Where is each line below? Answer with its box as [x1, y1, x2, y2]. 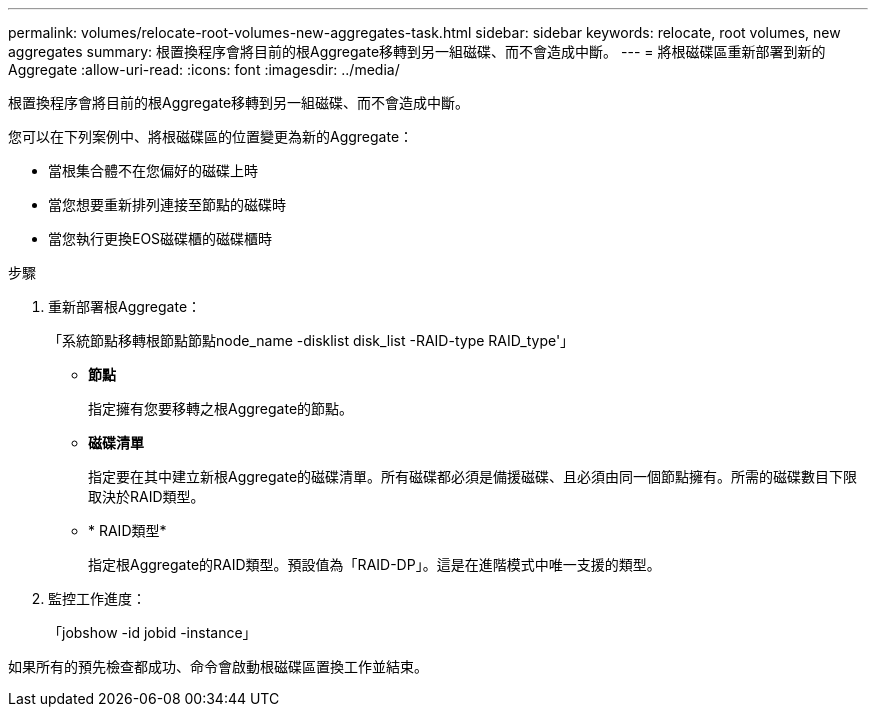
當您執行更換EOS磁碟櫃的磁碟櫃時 [48, 230, 273, 247]
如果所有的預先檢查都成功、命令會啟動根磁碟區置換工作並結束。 [8, 658, 428, 675]
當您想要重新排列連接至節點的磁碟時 [48, 196, 286, 213]
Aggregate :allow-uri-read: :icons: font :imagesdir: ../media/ [8, 61, 400, 78]
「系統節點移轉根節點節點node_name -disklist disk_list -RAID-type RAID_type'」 [48, 332, 575, 349]
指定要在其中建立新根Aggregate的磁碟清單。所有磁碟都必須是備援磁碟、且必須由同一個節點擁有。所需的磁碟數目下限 [88, 468, 858, 485]
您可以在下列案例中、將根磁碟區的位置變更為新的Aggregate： [8, 128, 414, 145]
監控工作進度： [48, 590, 146, 607]
